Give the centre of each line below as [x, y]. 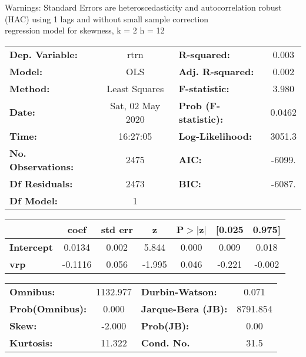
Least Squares [135, 88]
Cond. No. [165, 342]
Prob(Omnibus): [48, 308]
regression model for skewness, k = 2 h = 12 [85, 30]
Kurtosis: [31, 342]
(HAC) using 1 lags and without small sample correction [107, 18]
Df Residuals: [41, 183]
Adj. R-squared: [216, 71]
